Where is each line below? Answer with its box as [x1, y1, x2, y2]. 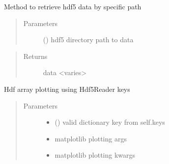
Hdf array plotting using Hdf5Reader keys [4, 83, 130, 94]
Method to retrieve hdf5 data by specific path [4, 1, 141, 11]
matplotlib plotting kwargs [55, 150, 136, 160]
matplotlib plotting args [55, 133, 127, 143]
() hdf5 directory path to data [43, 34, 134, 45]
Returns [23, 51, 48, 61]
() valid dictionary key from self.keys [55, 117, 165, 127]
